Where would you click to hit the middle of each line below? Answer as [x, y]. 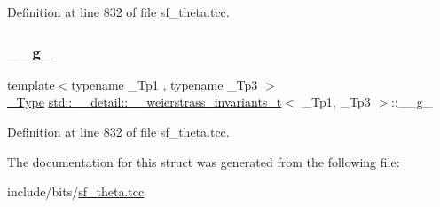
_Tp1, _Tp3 [336, 102]
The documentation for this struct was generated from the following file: [204, 161]
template [31, 84]
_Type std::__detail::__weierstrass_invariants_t [145, 102]
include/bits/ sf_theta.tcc [76, 191]
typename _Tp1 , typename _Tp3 [165, 84]
